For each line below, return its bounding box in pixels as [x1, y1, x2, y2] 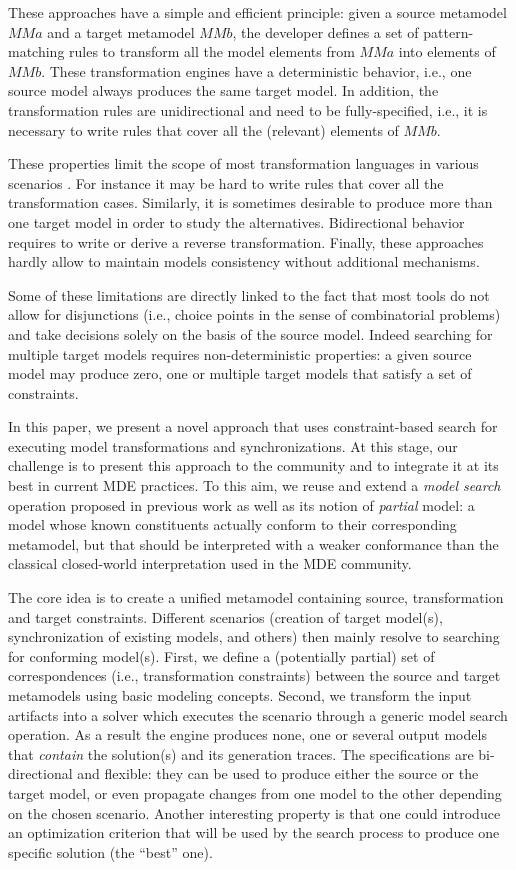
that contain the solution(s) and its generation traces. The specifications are [8, 743, 474, 764]
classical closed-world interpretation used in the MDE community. [8, 553, 412, 574]
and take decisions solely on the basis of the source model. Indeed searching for [8, 323, 493, 344]
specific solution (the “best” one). [8, 841, 213, 862]
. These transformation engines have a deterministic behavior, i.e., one [41, 60, 472, 81]
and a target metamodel [47, 21, 195, 42]
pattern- [423, 21, 474, 42]
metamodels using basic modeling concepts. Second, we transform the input [8, 685, 472, 705]
